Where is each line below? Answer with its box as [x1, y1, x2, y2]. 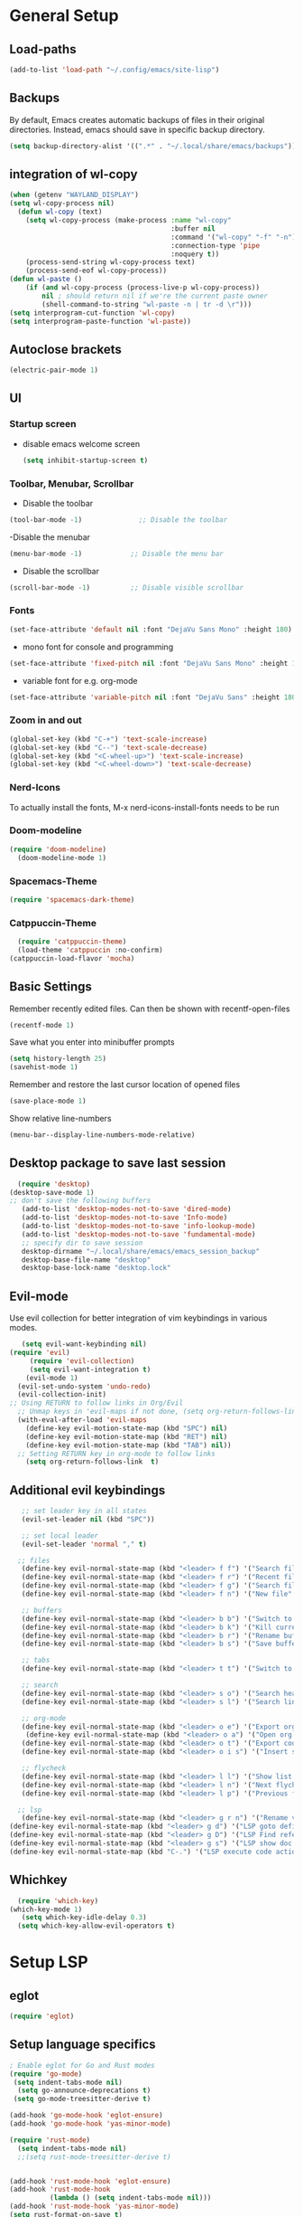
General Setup [9, 5, 119, 26]
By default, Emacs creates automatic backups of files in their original [9, 114, 265, 125]
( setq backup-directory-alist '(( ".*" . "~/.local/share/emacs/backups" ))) [9, 141, 300, 150]
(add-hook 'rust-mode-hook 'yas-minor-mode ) [9, 2202, 179, 2212]
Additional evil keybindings [9, 1483, 166, 1498]
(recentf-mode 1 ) [9, 1020, 75, 1029]
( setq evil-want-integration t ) [29, 1365, 151, 1374]
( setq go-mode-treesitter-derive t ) [13, 2095, 151, 2104]
